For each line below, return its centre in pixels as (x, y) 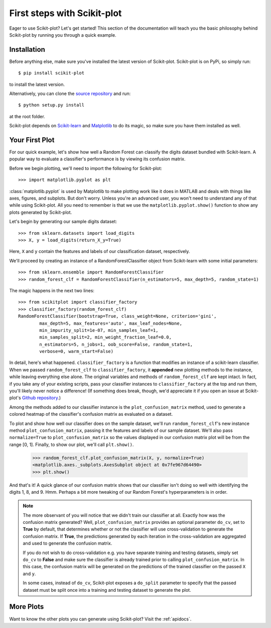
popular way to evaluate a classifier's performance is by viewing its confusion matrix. (97, 159)
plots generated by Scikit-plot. (41, 212)
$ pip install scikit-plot (51, 73)
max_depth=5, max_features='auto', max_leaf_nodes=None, (111, 323)
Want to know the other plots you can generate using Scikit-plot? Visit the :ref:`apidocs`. (100, 619)
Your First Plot (32, 140)
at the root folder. (27, 116)
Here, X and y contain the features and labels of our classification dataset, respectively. (100, 251)
